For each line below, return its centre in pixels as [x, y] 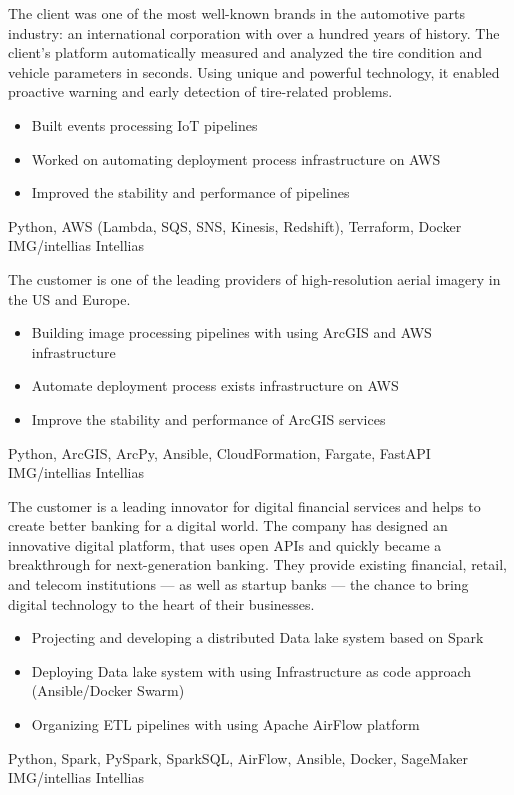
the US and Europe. [69, 298]
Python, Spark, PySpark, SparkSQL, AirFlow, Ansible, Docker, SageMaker [238, 757]
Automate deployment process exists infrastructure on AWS [215, 385]
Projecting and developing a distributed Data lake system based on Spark [257, 637]
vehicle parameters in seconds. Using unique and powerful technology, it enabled [254, 71]
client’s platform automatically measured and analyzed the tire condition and [245, 52]
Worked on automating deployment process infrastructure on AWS [236, 158]
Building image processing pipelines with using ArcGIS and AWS [231, 332]
